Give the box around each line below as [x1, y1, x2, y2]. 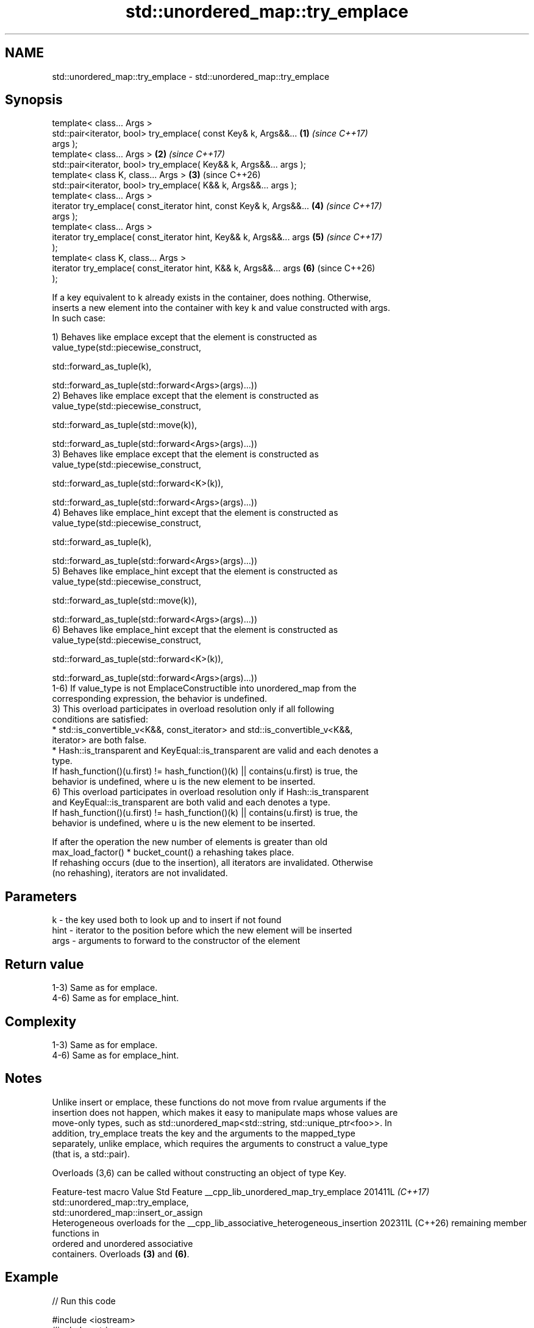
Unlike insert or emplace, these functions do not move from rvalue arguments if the [52, 1096, 386, 1107]
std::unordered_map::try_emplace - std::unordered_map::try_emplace [52, 71, 330, 82]
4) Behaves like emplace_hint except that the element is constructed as [52, 507, 338, 518]
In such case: [52, 313, 105, 324]
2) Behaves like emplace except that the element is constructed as [52, 390, 319, 401]
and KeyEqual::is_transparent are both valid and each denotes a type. [52, 797, 330, 808]
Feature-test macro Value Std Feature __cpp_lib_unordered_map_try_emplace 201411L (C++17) [52, 1186, 430, 1197]
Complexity [5, 1013, 77, 1029]
